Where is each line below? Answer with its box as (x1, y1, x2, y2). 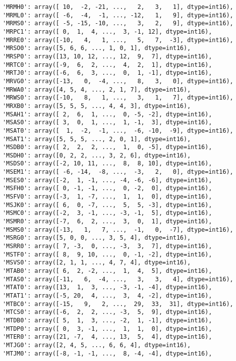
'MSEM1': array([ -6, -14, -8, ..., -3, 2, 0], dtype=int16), (2, 168, 234, 176)
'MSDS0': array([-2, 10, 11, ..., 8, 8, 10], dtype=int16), (2, 160, 212, 167)
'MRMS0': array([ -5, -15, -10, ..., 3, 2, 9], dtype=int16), (2, 20, 234, 27)
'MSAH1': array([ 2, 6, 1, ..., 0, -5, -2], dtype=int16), (2, 110, 212, 118)
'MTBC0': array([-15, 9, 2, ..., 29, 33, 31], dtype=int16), (2, 300, 234, 308)
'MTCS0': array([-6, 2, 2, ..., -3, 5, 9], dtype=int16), (2, 309, 212, 316)
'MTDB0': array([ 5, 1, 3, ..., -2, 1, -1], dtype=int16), (2, 316, 212, 324)
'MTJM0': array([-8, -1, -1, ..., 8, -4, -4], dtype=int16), (2, 350, 212, 357)
